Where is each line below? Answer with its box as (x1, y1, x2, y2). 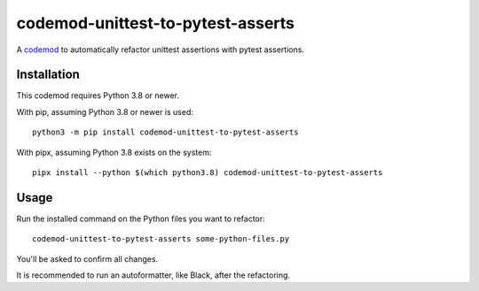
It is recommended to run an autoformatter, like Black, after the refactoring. (16, 270, 291, 280)
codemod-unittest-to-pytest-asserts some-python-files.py (32, 234, 290, 244)
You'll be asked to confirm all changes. (16, 253, 159, 264)
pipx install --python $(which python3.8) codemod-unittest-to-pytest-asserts (32, 168, 383, 178)
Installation (16, 67, 80, 82)
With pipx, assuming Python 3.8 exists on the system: (16, 147, 212, 157)
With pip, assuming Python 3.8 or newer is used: (16, 106, 194, 117)
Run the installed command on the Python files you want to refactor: (16, 213, 265, 224)
